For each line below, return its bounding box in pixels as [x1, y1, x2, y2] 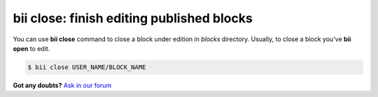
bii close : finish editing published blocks [13, 10, 253, 26]
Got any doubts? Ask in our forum [13, 81, 112, 89]
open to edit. [13, 44, 50, 52]
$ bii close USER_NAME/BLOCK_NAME [27, 63, 146, 71]
